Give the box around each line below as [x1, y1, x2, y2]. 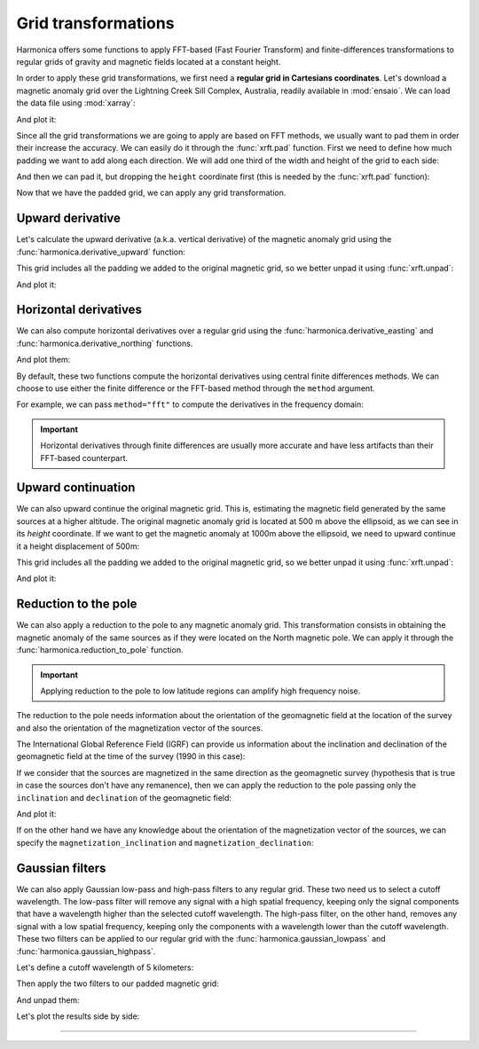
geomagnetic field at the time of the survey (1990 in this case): [16, 751, 246, 762]
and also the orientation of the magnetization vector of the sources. [16, 723, 263, 733]
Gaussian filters [16, 860, 106, 875]
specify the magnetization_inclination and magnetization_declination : [16, 837, 314, 848]
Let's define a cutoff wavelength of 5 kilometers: [16, 962, 194, 973]
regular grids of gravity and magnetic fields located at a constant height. [16, 56, 281, 67]
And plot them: [16, 355, 71, 365]
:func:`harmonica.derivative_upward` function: [16, 247, 185, 257]
